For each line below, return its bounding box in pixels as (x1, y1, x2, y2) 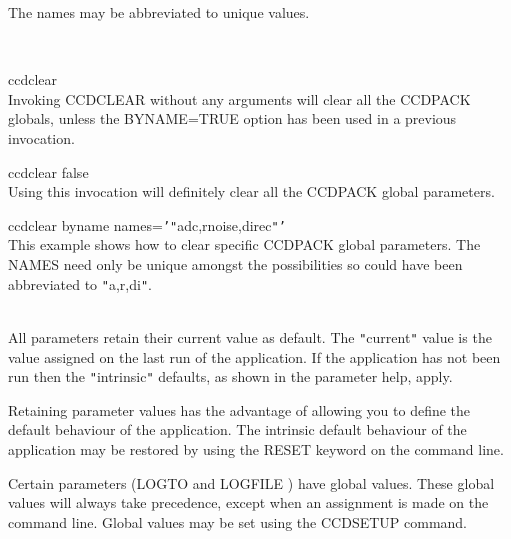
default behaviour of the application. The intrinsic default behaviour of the (8, 419, 467, 440)
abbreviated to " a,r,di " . (8, 273, 152, 294)
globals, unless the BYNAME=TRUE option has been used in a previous (8, 108, 457, 129)
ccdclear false (8, 161, 89, 182)
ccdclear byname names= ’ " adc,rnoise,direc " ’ (8, 214, 286, 235)
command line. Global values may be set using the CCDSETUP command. (8, 511, 468, 532)
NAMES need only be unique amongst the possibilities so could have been (8, 254, 463, 274)
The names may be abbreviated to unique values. (8, 2, 310, 22)
